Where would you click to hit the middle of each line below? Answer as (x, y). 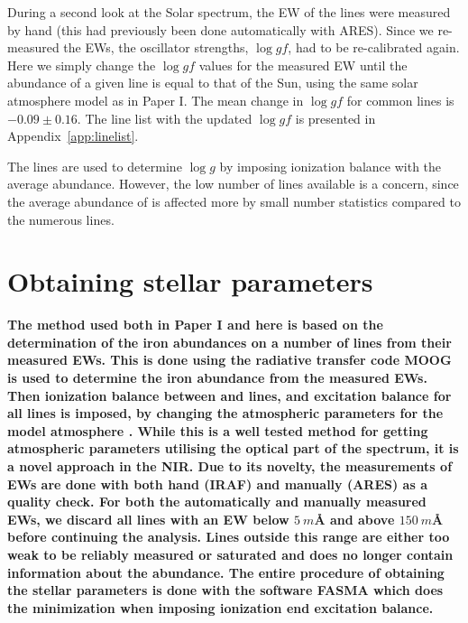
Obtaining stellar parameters (190, 281)
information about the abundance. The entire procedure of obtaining (226, 572)
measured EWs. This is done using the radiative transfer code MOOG (229, 360)
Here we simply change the (82, 65)
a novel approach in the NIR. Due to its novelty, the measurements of (230, 466)
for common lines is (400, 100)
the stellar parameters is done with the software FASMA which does (225, 590)
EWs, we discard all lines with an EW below (148, 519)
